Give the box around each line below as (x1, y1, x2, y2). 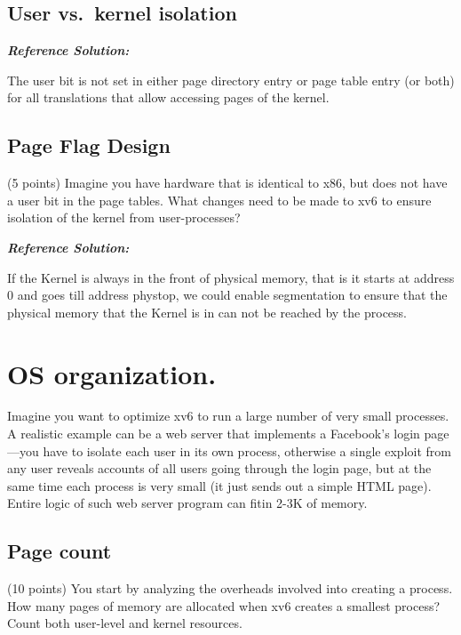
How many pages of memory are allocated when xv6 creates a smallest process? (7, 596, 441, 615)
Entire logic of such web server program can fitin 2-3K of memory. (7, 494, 368, 512)
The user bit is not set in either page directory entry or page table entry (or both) (7, 70, 455, 89)
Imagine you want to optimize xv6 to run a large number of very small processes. (7, 406, 449, 425)
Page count (7, 537, 112, 565)
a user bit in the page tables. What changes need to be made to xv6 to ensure (7, 190, 432, 209)
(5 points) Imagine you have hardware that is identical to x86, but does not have (7, 173, 448, 192)
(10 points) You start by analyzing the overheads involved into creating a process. (7, 579, 453, 598)
